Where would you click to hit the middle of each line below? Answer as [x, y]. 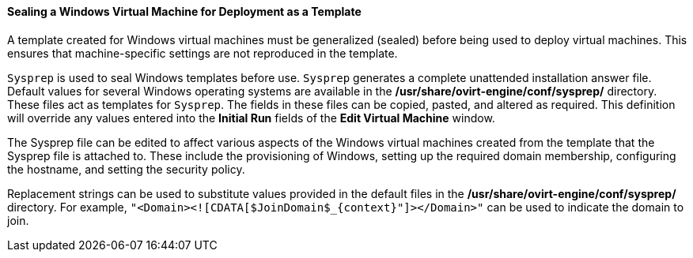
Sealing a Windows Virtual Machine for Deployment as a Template [184, 11]
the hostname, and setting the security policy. [126, 169]
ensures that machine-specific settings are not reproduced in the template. [203, 53]
